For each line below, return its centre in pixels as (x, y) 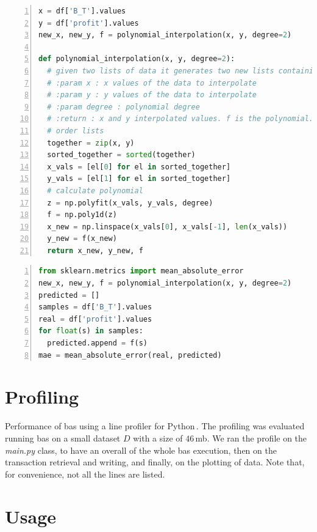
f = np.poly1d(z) (82, 215)
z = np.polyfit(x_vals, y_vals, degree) (130, 203)
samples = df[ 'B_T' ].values (95, 307)
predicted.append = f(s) (97, 343)
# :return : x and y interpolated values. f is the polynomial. (180, 119)
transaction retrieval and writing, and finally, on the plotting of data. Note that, (155, 462)
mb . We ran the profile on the (251, 438)
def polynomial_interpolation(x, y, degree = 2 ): (137, 59)
